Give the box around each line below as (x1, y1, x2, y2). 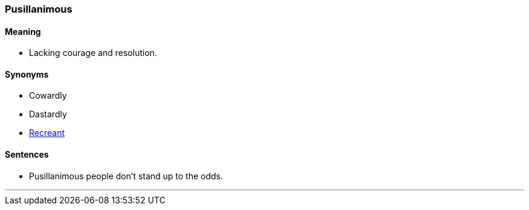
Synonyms (5, 69, 49, 79)
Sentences (5, 149, 49, 160)
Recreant (29, 128, 65, 138)
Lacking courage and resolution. (29, 48, 158, 58)
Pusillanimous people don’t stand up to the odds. (29, 170, 223, 181)
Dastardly (29, 109, 67, 120)
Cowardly (29, 90, 67, 101)
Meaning (5, 26, 41, 37)
